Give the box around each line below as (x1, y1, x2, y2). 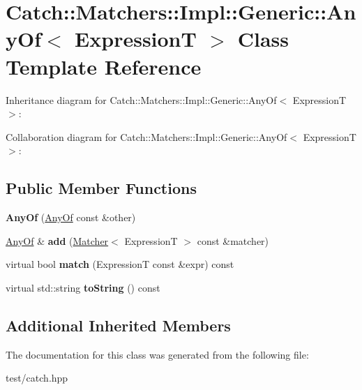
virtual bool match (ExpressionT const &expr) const (6, 257, 234, 271)
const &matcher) (197, 233, 269, 248)
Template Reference (6, 52, 202, 80)
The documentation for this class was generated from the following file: (6, 347, 309, 361)
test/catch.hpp (6, 370, 68, 385)
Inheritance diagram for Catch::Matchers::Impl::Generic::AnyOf (6, 92, 277, 107)
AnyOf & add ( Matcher (6, 233, 109, 248)
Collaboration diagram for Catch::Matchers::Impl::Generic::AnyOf (6, 129, 287, 144)
